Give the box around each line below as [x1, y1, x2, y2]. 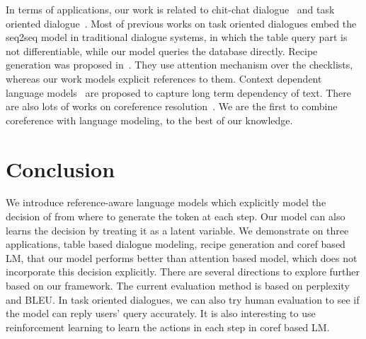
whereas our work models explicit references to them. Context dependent [6, 71, 322, 85]
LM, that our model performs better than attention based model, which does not [6, 250, 358, 265]
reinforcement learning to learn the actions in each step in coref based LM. [6, 319, 330, 334]
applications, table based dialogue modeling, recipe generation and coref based [6, 237, 345, 251]
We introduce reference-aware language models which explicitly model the [6, 195, 326, 210]
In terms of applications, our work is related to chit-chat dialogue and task [6, 2, 335, 16]
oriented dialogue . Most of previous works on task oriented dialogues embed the [6, 16, 357, 30]
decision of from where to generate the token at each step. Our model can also [6, 209, 345, 224]
